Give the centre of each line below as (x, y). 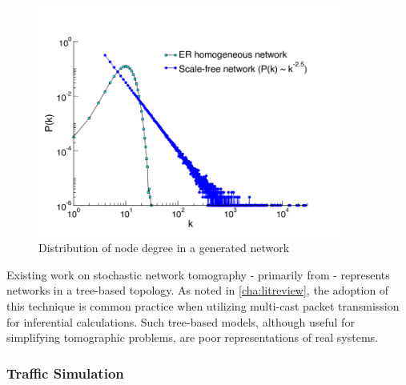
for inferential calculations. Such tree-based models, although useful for (181, 321)
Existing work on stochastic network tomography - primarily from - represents (198, 274)
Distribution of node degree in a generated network (164, 248)
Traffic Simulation (65, 373)
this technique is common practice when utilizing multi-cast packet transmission (203, 306)
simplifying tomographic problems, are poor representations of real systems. (192, 337)
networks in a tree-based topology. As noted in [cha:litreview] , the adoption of (198, 290)
